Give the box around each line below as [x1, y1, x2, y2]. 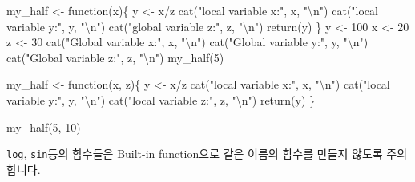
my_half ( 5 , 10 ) [6, 118, 81, 135]
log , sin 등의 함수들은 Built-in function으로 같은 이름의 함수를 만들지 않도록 [6, 145, 383, 162]
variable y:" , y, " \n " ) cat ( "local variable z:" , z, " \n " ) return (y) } [6, 91, 316, 108]
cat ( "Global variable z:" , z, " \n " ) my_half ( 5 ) [6, 49, 224, 65]
